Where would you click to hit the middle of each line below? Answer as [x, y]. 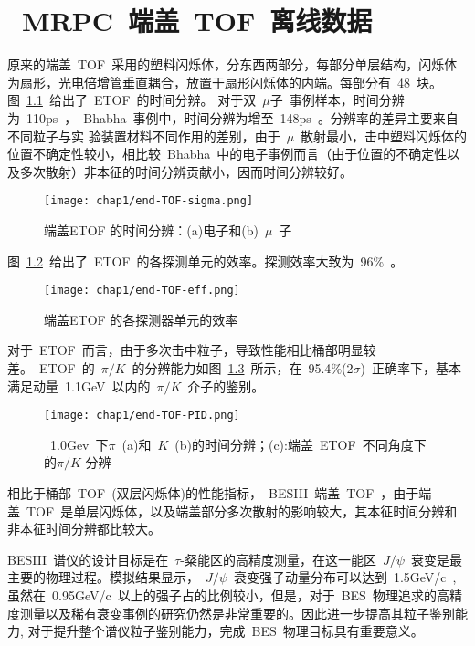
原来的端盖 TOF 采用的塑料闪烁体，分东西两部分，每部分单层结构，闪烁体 [232, 64]
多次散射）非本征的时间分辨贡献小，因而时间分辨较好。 [186, 171]
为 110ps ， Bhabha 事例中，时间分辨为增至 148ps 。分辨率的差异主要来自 [233, 117]
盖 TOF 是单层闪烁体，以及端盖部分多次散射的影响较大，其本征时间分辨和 [232, 511]
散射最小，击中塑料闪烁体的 [384, 135]
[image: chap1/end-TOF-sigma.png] [149, 201]
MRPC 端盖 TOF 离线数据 [197, 21]
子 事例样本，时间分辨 [337, 100]
